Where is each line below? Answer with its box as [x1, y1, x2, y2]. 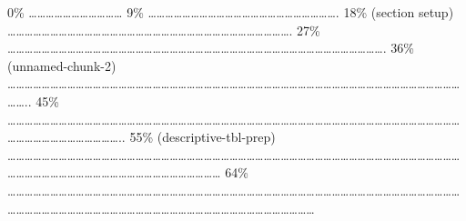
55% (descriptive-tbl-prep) [129, 127, 276, 146]
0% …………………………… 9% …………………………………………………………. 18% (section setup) [7, 3, 454, 21]
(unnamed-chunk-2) [7, 55, 116, 75]
